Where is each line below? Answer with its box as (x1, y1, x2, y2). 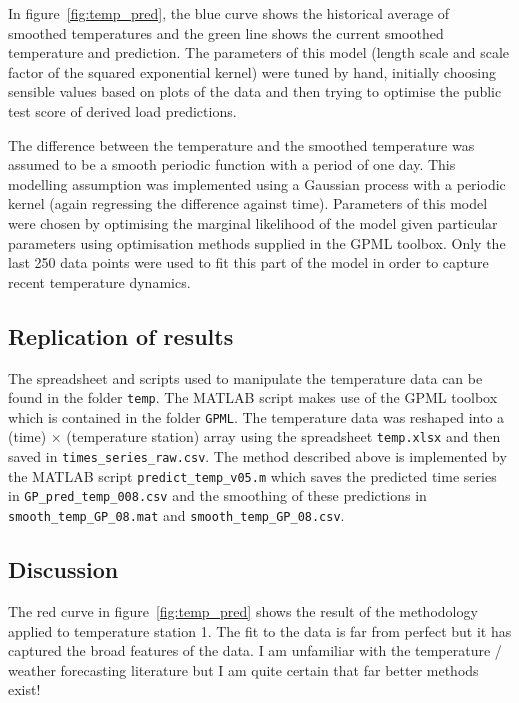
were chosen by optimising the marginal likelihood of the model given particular (8, 212, 498, 233)
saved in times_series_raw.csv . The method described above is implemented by (8, 446, 507, 467)
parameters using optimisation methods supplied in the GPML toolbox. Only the (8, 232, 506, 253)
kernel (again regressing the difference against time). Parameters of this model (8, 193, 488, 214)
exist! (8, 679, 41, 700)
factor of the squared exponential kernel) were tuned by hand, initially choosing (8, 61, 497, 82)
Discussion (8, 554, 119, 585)
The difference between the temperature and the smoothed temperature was (8, 134, 475, 155)
